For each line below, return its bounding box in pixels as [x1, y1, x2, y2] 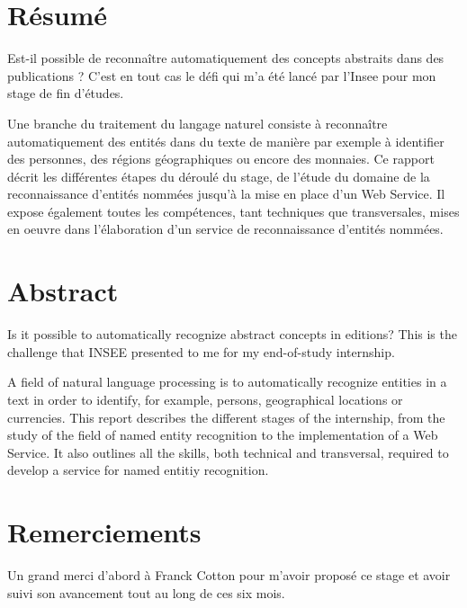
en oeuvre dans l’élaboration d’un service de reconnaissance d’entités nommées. [7, 219, 444, 238]
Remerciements [7, 514, 202, 550]
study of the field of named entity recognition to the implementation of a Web [7, 425, 438, 444]
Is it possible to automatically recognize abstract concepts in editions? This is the [7, 325, 457, 344]
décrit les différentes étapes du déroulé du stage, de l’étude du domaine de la [7, 166, 430, 185]
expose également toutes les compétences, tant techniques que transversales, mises [7, 201, 460, 220]
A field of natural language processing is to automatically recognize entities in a [7, 372, 447, 391]
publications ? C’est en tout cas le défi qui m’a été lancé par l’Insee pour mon [7, 66, 436, 85]
